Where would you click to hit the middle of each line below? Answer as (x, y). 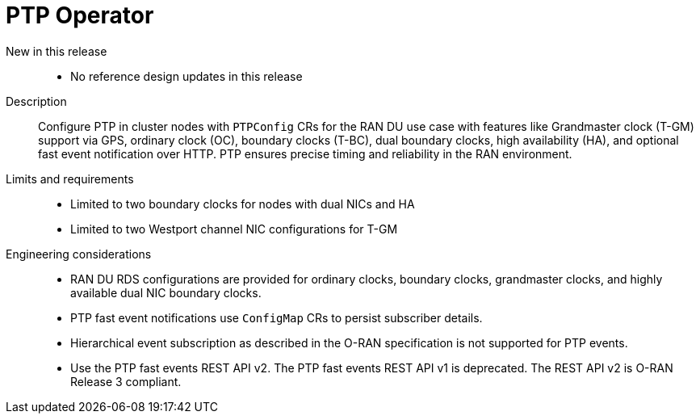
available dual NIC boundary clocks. (166, 292)
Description (36, 101)
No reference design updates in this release (187, 76)
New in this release (57, 51)
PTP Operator (80, 15)
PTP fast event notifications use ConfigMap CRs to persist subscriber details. (277, 317)
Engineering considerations (79, 254)
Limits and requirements (70, 178)
